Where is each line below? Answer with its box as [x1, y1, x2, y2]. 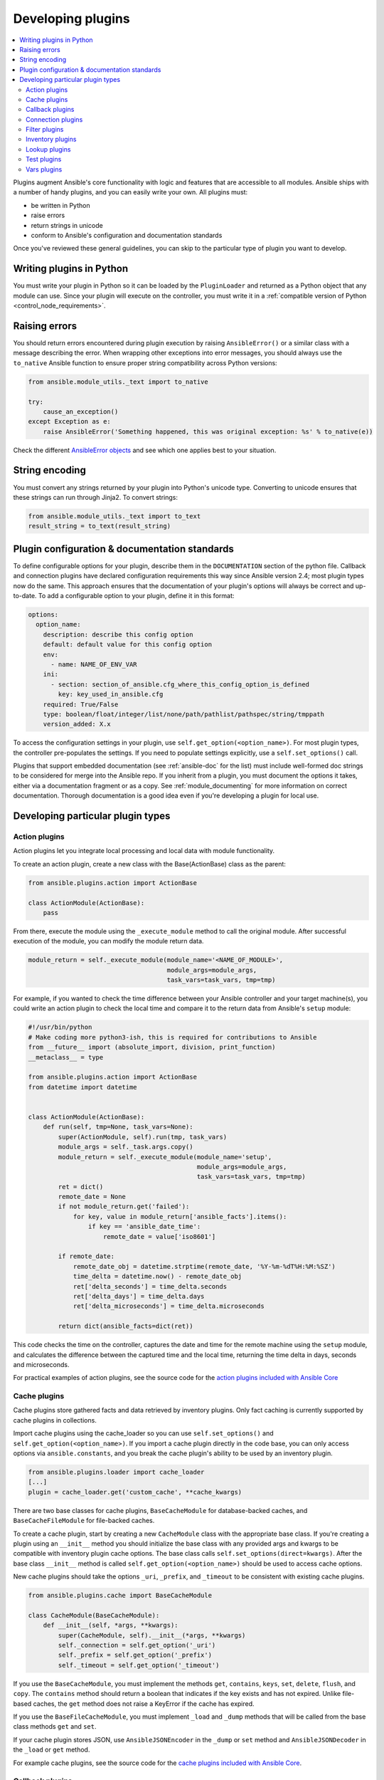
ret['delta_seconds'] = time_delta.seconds [73, 1282, 228, 1290]
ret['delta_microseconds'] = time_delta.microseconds [73, 1302, 265, 1310]
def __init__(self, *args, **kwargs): [43, 1621, 178, 1630]
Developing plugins [13, 11, 131, 26]
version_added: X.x [43, 720, 112, 728]
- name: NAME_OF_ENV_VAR [50, 660, 138, 669]
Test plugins [26, 155, 62, 164]
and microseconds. [13, 1360, 70, 1368]
